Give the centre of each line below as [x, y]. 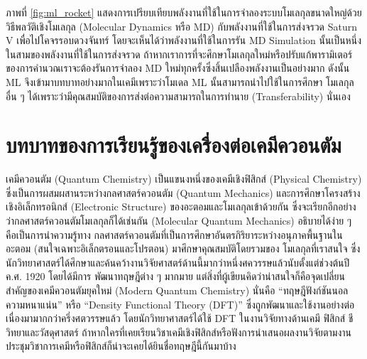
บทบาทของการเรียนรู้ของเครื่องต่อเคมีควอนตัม [174, 145]
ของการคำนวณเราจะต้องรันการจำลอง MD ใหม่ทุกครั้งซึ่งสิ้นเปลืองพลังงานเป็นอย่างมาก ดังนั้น [178, 68]
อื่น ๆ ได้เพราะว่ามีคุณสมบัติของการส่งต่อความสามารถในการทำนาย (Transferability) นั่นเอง [178, 96]
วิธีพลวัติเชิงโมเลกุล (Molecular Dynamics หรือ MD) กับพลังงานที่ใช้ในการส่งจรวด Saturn [181, 26]
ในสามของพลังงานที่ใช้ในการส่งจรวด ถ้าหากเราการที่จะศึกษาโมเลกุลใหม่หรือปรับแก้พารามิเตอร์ [179, 54]
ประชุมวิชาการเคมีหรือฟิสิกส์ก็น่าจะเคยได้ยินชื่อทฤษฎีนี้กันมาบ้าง [121, 346]
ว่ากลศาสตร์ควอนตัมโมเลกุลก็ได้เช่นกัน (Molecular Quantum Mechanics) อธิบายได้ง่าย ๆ [179, 221]
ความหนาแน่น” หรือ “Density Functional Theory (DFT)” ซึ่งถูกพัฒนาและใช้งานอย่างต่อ [180, 304]
